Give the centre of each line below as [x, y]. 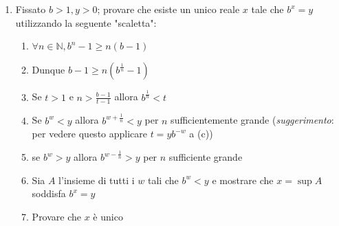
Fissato [31, 9]
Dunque [48, 70]
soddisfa [49, 193]
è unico [108, 217]
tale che [267, 9]
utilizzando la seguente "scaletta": [86, 22]
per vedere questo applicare [90, 134]
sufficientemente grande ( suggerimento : [252, 120]
